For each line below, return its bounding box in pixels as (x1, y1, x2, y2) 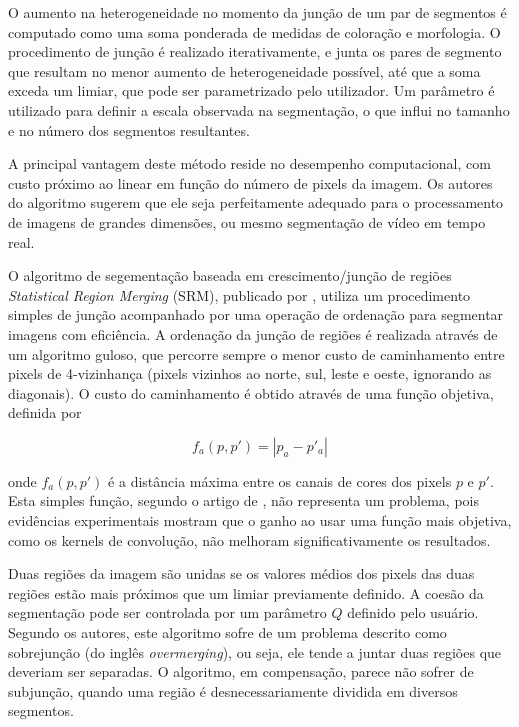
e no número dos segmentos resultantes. (8, 119, 250, 140)
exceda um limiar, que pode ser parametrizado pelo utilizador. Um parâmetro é (8, 80, 495, 101)
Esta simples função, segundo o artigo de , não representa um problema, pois (8, 490, 479, 511)
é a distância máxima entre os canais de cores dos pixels (108, 470, 452, 491)
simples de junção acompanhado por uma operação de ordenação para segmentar (8, 304, 504, 325)
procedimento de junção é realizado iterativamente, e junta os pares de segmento (8, 41, 502, 62)
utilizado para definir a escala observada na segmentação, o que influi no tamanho (8, 99, 510, 120)
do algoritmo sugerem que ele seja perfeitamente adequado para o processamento (8, 192, 504, 213)
